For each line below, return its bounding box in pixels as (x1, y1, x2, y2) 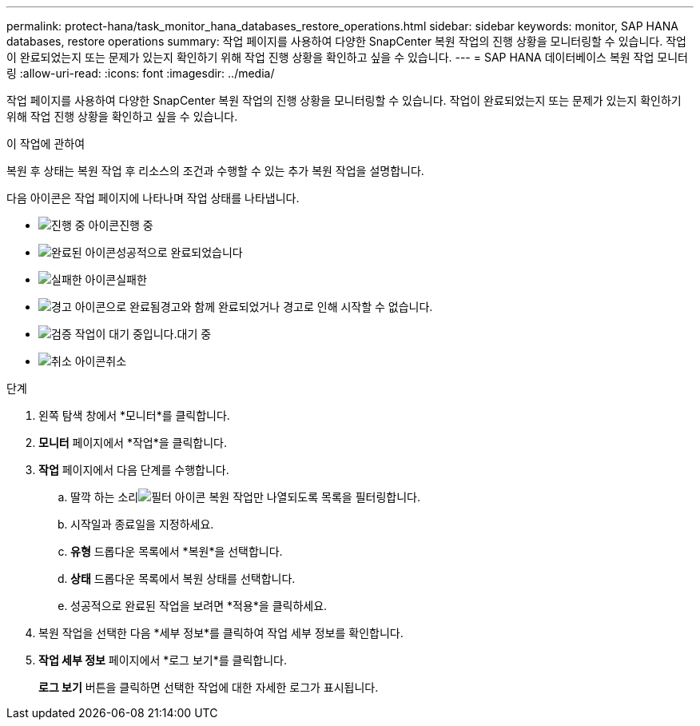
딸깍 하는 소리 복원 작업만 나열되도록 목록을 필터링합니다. (70, 490, 420, 504)
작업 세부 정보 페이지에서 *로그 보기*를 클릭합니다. (38, 653, 287, 667)
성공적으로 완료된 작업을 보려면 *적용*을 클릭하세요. (70, 599, 328, 612)
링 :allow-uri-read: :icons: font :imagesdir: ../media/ (6, 66, 275, 80)
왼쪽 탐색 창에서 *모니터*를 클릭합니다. (38, 409, 230, 422)
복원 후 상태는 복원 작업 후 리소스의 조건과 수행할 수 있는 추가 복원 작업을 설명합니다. (6, 164, 424, 178)
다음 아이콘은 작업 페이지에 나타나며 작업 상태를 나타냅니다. (6, 191, 300, 205)
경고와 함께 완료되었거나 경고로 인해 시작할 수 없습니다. (160, 300, 433, 313)
